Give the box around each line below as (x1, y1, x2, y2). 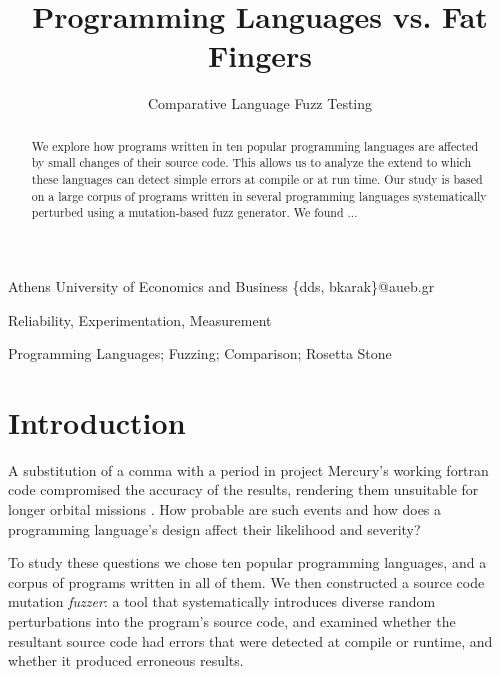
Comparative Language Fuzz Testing (147, 93, 373, 114)
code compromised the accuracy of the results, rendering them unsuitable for (8, 479, 479, 500)
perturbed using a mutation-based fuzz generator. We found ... (31, 204, 358, 221)
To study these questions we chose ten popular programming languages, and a (8, 552, 487, 573)
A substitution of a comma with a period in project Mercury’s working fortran (8, 459, 489, 480)
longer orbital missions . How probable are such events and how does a (8, 499, 442, 520)
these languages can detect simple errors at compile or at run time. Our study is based (31, 171, 483, 188)
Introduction (8, 401, 186, 442)
